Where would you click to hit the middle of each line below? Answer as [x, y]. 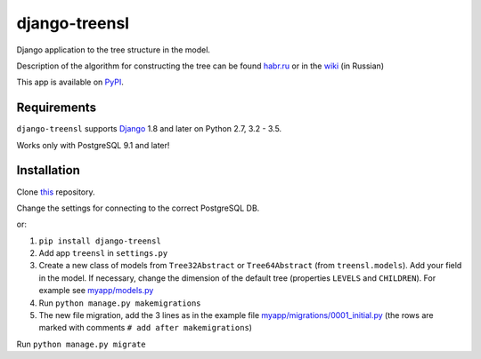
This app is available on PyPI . [70, 82]
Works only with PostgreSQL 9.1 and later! [93, 145]
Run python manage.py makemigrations [120, 303]
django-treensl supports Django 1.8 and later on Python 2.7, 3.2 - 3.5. [149, 129]
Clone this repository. [56, 192]
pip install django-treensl [100, 241]
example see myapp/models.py [96, 291]
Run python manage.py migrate [81, 344]
